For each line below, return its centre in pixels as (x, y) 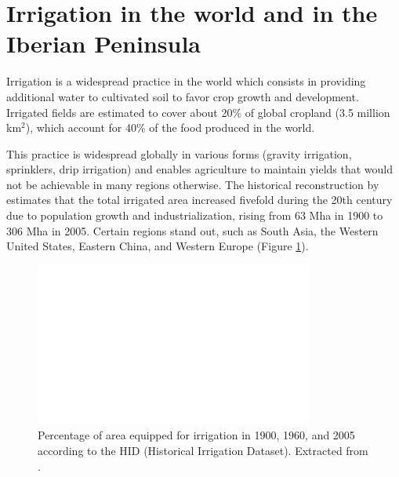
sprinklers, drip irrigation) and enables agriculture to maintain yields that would (199, 169)
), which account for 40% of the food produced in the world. (170, 127)
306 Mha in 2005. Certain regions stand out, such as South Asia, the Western (192, 230)
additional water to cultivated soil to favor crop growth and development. (183, 96)
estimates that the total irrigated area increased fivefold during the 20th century (199, 200)
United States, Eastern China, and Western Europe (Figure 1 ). (158, 246)
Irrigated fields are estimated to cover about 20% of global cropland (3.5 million (198, 112)
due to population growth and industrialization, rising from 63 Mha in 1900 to (195, 215)
